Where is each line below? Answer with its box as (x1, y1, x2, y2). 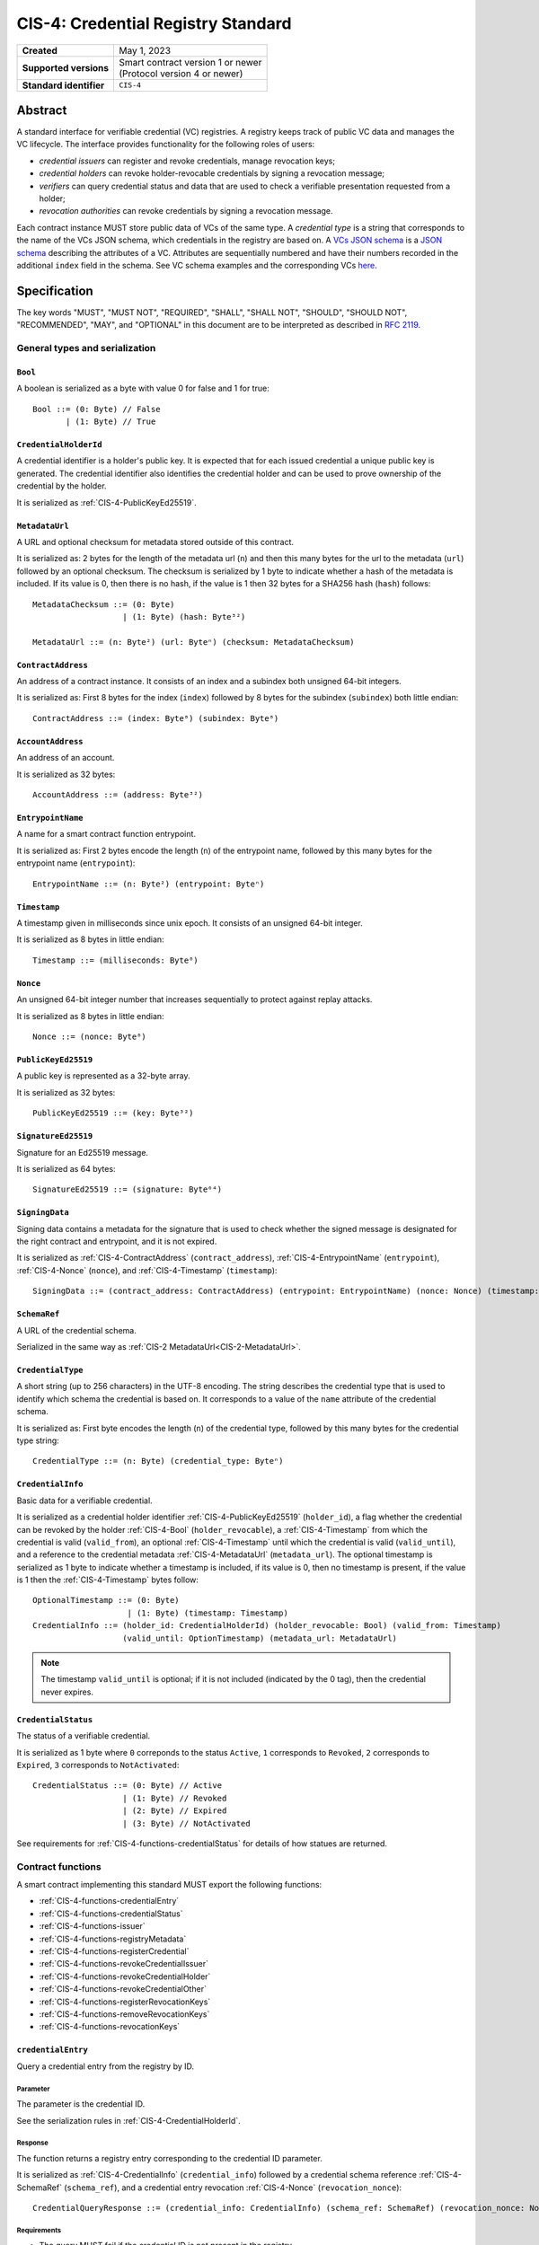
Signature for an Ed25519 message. (16, 1147, 148, 1158)
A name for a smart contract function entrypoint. (16, 829, 197, 840)
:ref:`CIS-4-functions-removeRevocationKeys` (39, 2009, 210, 2020)
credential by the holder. (16, 480, 107, 491)
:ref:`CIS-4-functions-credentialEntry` (39, 1896, 180, 1906)
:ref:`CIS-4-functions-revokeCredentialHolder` (39, 1971, 211, 1982)
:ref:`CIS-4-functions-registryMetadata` (39, 1933, 187, 1944)
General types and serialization (16, 342, 156, 355)
